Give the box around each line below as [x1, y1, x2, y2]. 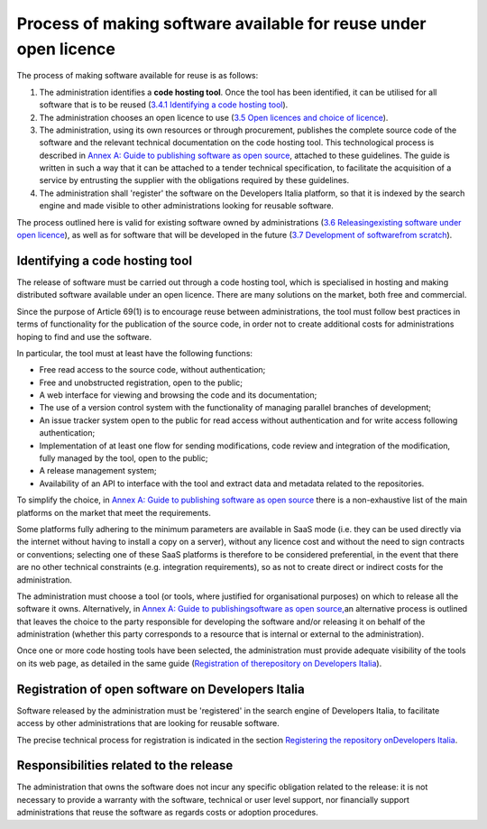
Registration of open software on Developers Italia [16, 681, 306, 696]
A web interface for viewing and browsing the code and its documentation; [39, 390, 317, 401]
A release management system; [39, 465, 157, 476]
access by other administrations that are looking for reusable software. [16, 718, 280, 729]
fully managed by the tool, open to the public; [39, 453, 208, 464]
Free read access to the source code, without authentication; [39, 364, 266, 375]
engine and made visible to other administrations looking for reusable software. [39, 200, 334, 211]
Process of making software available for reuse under [16, 14, 427, 33]
